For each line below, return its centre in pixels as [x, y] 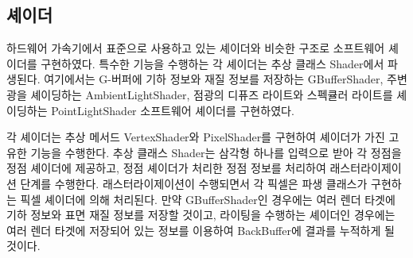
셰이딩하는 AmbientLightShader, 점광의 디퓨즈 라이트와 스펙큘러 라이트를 [212, 94]
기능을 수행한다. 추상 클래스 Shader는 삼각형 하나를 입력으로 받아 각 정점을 [216, 152]
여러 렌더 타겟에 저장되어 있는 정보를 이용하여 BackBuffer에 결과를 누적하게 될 [201, 230]
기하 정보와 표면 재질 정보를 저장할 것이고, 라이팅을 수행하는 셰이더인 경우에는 [201, 215]
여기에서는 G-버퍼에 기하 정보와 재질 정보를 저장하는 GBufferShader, [214, 79]
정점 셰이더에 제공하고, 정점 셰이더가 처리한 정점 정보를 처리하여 [166, 168]
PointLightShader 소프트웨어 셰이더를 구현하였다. [173, 110]
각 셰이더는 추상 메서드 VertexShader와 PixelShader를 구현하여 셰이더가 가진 [196, 137]
